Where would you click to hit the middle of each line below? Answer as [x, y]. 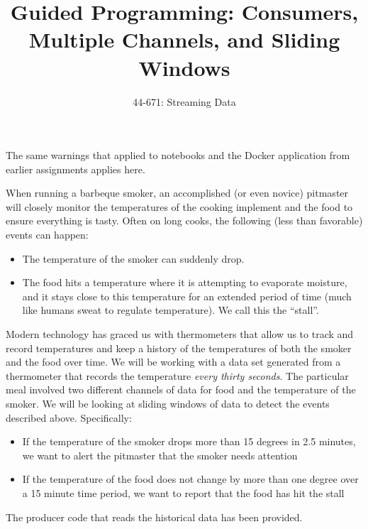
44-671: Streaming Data [184, 101]
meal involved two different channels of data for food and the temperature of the [181, 389]
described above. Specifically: [69, 417]
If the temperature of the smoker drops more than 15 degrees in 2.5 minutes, [189, 441]
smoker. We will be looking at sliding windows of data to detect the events [168, 403]
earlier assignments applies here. [76, 169]
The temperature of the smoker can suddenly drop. [133, 258]
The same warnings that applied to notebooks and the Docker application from [178, 155]
